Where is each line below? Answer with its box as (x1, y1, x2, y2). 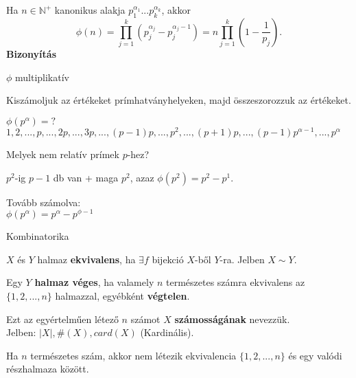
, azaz (130, 170, 154, 184)
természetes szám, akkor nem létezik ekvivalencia (30, 348, 237, 362)
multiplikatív (15, 69, 69, 84)
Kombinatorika (6, 229, 69, 243)
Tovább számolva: (6, 194, 81, 209)
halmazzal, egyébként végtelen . (55, 289, 190, 303)
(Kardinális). (140, 325, 194, 340)
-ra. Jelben (219, 252, 265, 266)
